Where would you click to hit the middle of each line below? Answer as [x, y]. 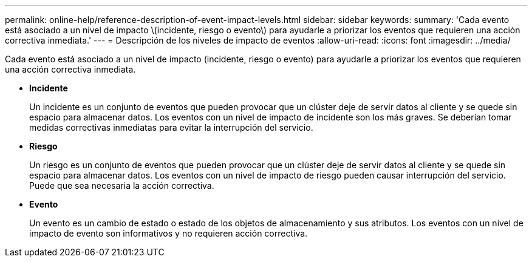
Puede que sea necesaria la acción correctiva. [122, 185]
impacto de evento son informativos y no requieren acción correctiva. [169, 233]
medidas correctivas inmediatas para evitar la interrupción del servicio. [171, 127]
